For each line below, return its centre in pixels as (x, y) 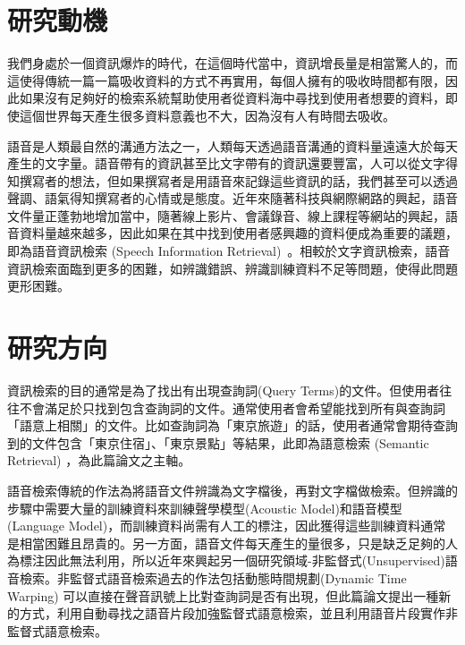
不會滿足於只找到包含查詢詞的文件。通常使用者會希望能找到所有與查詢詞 (232, 407)
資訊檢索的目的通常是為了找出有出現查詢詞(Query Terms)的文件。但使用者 (224, 390)
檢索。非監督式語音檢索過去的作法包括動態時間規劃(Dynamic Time (213, 577)
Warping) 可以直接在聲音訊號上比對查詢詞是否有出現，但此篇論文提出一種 (223, 595)
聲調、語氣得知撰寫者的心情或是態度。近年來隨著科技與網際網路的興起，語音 (232, 198)
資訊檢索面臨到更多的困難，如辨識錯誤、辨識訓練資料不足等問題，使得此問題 (232, 268)
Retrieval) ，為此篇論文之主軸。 (99, 460)
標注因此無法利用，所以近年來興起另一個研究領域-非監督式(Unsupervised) (232, 560)
